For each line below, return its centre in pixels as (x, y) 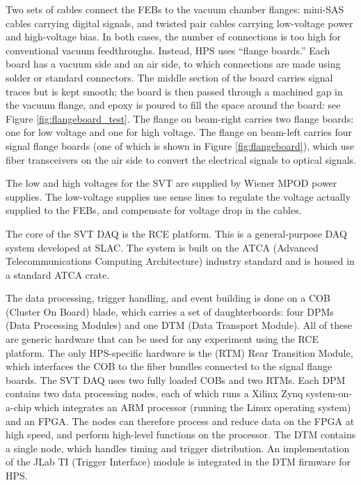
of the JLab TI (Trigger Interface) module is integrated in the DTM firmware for (178, 462)
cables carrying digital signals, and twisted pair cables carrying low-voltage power (179, 23)
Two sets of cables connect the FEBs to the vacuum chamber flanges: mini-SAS (175, 9)
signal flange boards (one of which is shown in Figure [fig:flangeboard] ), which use (180, 145)
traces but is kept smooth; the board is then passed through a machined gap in (174, 91)
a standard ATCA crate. (58, 274)
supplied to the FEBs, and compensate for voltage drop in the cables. (154, 210)
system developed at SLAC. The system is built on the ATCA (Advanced (162, 247)
